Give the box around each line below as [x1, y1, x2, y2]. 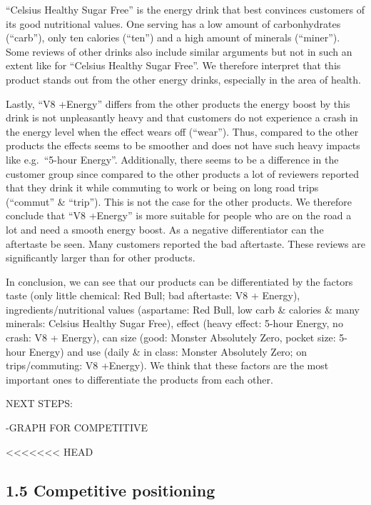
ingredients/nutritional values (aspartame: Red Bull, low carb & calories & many [6, 301, 360, 316]
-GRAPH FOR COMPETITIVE [6, 420, 148, 435]
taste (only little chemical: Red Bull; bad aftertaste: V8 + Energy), [6, 288, 300, 303]
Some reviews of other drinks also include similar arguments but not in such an [6, 44, 352, 59]
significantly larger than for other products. [6, 250, 195, 265]
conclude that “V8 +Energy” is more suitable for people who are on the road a [6, 208, 352, 223]
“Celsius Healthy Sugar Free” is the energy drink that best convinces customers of [6, 2, 365, 16]
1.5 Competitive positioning [6, 479, 215, 501]
